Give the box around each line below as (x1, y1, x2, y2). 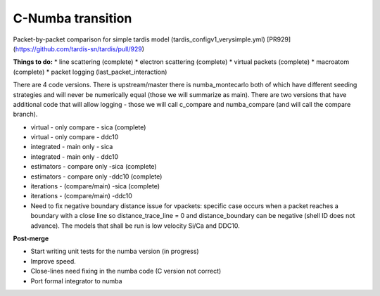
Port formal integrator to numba (30, 276, 122, 285)
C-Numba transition (13, 11, 132, 26)
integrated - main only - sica (30, 143, 113, 151)
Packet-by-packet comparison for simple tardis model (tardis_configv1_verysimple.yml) (13, 35, 265, 44)
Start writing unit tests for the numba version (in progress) (30, 247, 200, 256)
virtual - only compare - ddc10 (30, 133, 119, 141)
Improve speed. (30, 257, 77, 265)
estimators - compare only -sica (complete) (30, 162, 158, 171)
